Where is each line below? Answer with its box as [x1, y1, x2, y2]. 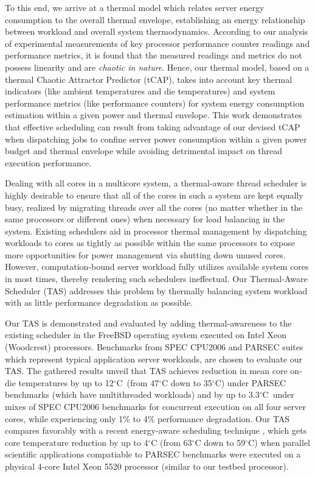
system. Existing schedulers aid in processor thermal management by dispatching [5, 224, 307, 237]
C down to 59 [195, 436, 246, 448]
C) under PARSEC [215, 376, 286, 389]
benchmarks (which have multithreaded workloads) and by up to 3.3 [5, 388, 260, 401]
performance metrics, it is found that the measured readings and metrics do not [5, 49, 302, 62]
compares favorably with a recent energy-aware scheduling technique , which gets [5, 424, 307, 437]
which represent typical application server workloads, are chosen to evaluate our [5, 352, 303, 365]
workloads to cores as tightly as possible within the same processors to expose [5, 236, 295, 249]
